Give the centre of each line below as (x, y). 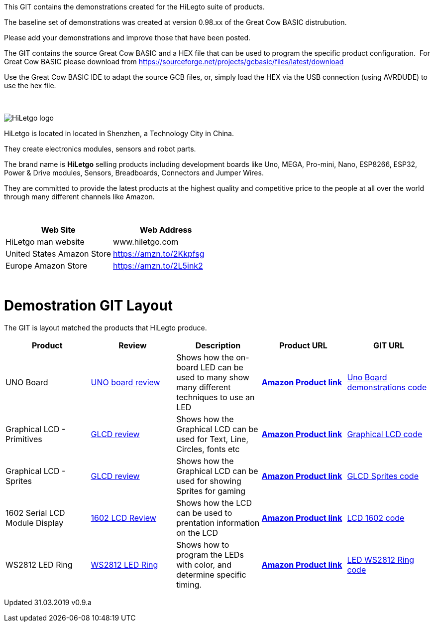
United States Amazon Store (58, 254)
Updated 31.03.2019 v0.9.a (48, 602)
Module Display (35, 523)
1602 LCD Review (123, 518)
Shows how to (203, 545)
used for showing (209, 481)
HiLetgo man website (45, 242)
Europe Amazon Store (47, 266)
